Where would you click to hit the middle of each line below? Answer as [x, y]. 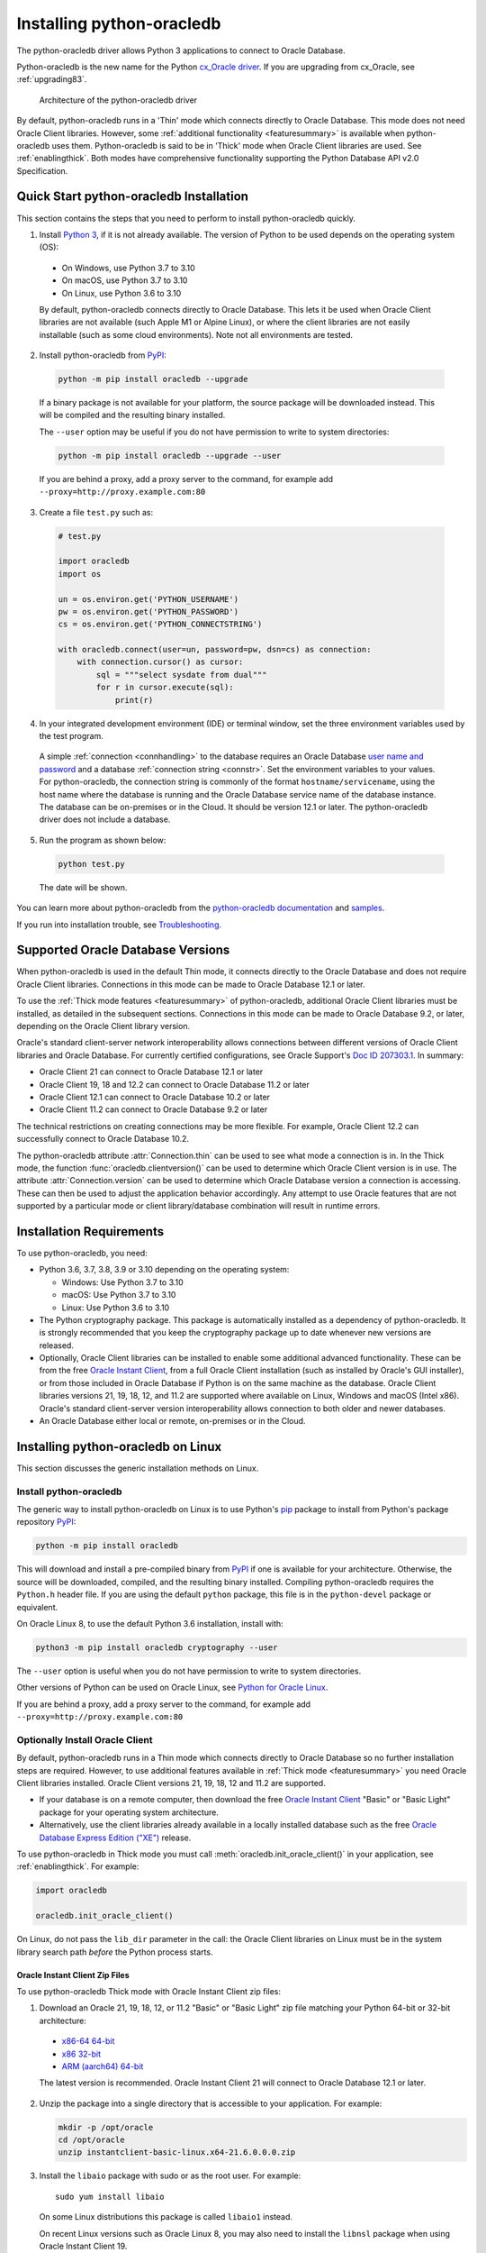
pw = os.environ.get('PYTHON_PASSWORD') [148, 611]
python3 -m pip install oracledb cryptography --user [157, 1648]
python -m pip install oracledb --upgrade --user [170, 456]
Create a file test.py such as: [96, 512]
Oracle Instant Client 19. [83, 2246]
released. [56, 1345]
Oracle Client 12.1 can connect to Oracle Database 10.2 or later [154, 1097]
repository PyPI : [46, 1522]
